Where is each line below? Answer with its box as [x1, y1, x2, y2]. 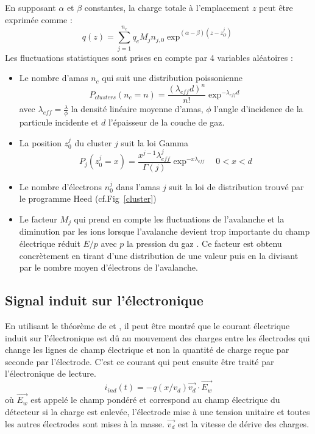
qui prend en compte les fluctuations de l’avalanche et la [74, 212, 285, 225]
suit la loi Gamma [121, 136, 188, 149]
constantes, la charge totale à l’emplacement [84, 1, 250, 13]
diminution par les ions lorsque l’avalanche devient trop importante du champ [19, 225, 310, 238]
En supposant [5, 1, 56, 13]
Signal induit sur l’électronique [5, 291, 204, 310]
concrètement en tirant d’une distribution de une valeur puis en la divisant [19, 249, 299, 261]
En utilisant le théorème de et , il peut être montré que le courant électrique [5, 319, 290, 332]
